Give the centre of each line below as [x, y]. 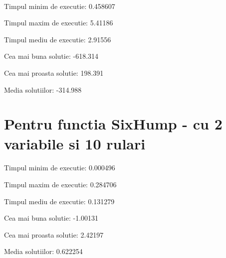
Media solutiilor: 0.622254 [43, 251]
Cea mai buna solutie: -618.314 [51, 56]
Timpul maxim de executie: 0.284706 [60, 184]
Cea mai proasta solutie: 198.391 [54, 72]
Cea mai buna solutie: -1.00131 [51, 218]
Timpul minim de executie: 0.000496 [60, 168]
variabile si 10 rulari [75, 143]
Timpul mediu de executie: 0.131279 [59, 201]
